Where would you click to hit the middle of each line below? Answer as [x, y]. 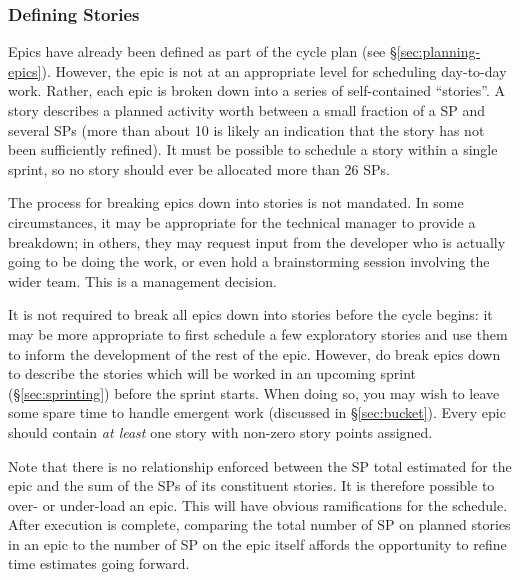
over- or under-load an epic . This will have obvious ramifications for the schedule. [258, 504]
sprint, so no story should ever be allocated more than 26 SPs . [199, 168]
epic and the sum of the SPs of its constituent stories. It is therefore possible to [251, 485]
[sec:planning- [438, 51]
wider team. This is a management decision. [142, 280]
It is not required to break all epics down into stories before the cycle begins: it [250, 314]
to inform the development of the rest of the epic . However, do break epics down [254, 353]
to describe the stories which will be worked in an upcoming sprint [212, 373]
